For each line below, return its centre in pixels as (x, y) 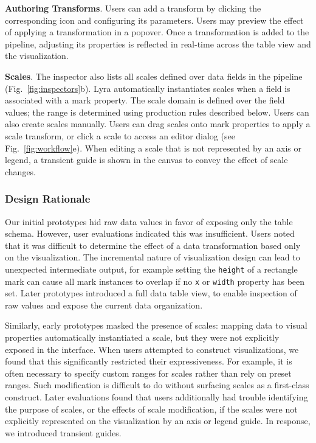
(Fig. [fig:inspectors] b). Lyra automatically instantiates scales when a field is (148, 88)
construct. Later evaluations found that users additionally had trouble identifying (156, 396)
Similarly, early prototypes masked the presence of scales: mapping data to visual (156, 325)
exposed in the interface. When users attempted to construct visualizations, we (152, 349)
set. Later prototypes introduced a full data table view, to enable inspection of (151, 293)
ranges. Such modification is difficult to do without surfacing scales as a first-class (157, 385)
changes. (21, 171)
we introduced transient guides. (63, 432)
